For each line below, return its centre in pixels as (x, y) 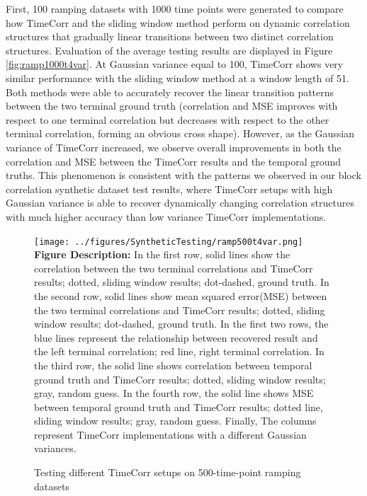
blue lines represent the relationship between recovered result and (176, 337)
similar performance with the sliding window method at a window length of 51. (177, 77)
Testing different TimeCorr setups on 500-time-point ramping (168, 472)
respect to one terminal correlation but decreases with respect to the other (168, 119)
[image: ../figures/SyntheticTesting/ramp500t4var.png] (169, 242)
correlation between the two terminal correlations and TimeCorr (174, 268)
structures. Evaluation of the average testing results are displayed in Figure (169, 50)
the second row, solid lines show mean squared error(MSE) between (181, 295)
